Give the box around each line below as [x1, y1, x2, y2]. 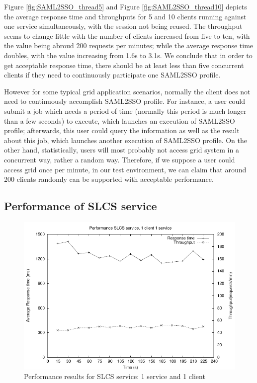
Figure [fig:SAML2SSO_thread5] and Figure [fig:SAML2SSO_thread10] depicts [4, 1, 247, 11]
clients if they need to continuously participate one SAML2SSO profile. [4, 70, 221, 80]
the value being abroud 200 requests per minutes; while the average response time [4, 40, 254, 51]
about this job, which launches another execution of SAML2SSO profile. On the [4, 135, 247, 145]
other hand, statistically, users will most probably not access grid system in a [4, 145, 239, 155]
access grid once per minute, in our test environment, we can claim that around [4, 164, 247, 174]
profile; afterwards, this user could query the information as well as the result [4, 125, 240, 136]
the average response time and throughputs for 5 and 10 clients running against [4, 11, 247, 21]
